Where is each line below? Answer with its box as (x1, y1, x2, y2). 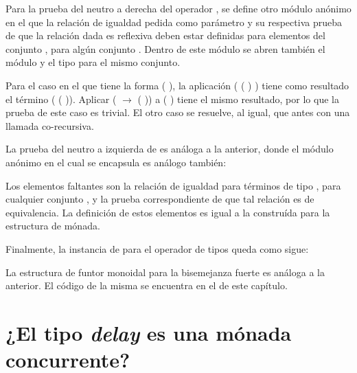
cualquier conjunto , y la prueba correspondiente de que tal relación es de (5, 192, 314, 206)
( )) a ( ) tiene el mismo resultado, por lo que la (137, 91, 339, 106)
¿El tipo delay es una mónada (5, 318, 292, 347)
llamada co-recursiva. (5, 118, 94, 133)
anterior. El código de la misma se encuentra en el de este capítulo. (5, 278, 288, 293)
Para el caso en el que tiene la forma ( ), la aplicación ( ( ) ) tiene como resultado (5, 78, 349, 92)
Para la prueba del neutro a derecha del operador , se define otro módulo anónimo (5, 1, 352, 15)
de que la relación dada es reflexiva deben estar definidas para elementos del (5, 28, 325, 43)
